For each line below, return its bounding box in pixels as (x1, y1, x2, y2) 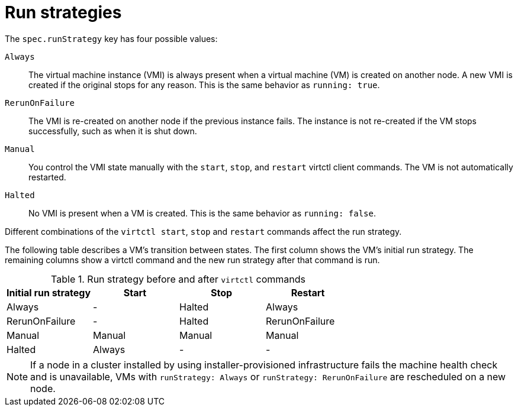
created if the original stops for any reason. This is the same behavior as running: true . (28, 79, 380, 90)
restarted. (28, 171, 66, 182)
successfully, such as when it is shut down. (28, 125, 197, 136)
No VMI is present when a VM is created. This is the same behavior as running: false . (28, 208, 377, 218)
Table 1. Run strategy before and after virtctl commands (51, 273, 305, 285)
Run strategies (5, 2, 122, 22)
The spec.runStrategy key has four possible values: (5, 33, 218, 44)
